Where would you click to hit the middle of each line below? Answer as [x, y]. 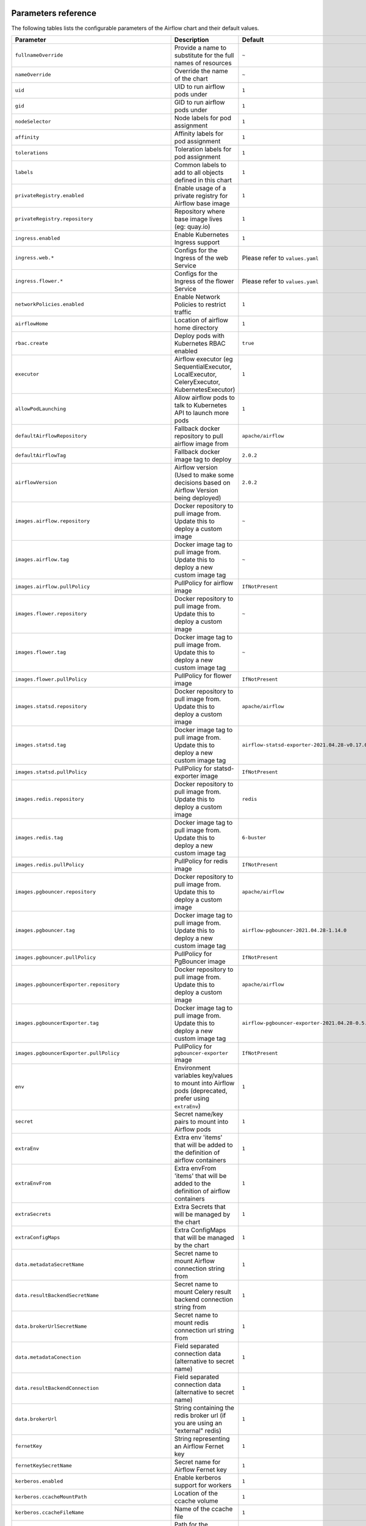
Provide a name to [200, 48]
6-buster [254, 838]
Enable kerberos [198, 1477]
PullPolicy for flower [203, 676]
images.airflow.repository [52, 521]
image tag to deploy [203, 459]
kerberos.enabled [39, 1481]
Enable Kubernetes [201, 234]
